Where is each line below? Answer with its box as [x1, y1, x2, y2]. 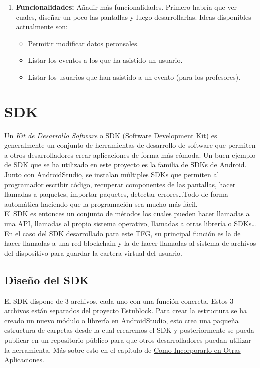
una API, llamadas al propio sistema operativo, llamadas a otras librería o [4, 218, 232, 229]
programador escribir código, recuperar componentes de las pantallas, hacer [4, 179, 236, 189]
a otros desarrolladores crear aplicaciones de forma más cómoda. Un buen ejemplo [4, 149, 256, 160]
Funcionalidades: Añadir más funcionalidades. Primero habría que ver [16, 2, 237, 12]
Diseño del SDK [4, 272, 89, 287]
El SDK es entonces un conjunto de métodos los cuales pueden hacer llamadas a [4, 208, 250, 219]
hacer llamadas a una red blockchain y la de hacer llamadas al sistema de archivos [4, 238, 256, 248]
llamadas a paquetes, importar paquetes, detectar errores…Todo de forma [4, 189, 228, 199]
